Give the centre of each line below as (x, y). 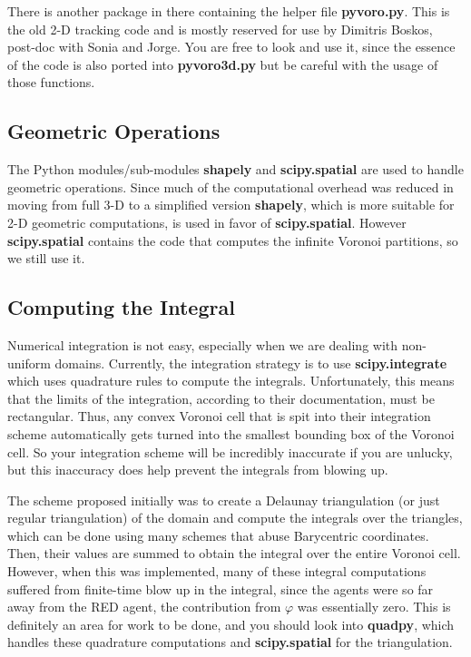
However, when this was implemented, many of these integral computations (217, 571)
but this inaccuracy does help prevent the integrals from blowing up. (198, 470)
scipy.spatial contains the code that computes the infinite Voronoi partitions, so (233, 240)
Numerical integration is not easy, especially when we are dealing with (203, 344)
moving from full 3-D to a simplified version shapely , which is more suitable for (231, 205)
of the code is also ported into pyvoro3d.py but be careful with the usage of (223, 64)
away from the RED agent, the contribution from (144, 607)
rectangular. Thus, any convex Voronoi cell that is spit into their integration (219, 416)
